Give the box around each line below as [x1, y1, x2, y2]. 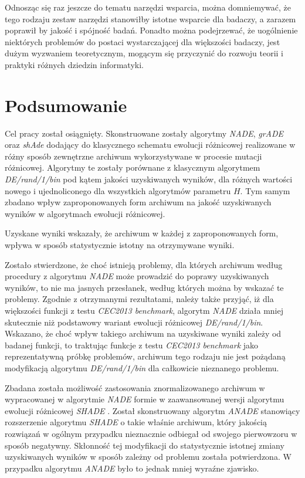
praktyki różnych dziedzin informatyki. [5, 58, 144, 70]
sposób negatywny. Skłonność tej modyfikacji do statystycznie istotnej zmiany [5, 439, 284, 451]
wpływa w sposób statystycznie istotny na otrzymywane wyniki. [5, 239, 235, 251]
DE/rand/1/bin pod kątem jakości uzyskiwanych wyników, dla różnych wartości [5, 173, 293, 185]
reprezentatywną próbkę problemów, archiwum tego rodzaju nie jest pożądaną [5, 350, 286, 362]
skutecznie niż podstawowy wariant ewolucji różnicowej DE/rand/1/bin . [5, 316, 263, 328]
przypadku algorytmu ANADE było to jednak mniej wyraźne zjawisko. [5, 462, 259, 474]
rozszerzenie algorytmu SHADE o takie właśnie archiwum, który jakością [5, 416, 267, 428]
